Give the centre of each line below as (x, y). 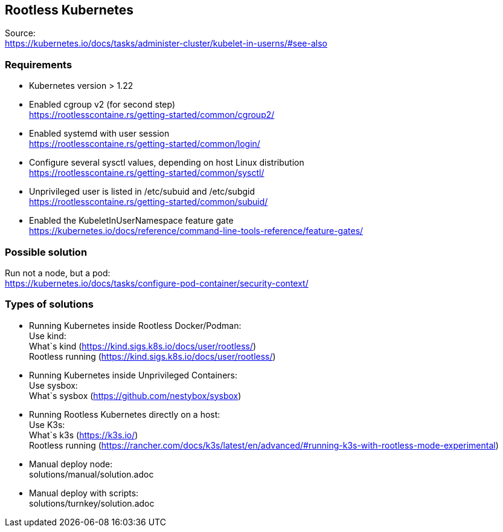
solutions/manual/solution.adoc (91, 474)
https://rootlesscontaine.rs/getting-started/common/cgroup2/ (152, 115)
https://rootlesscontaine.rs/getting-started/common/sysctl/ (147, 173)
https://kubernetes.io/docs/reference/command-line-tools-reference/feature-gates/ (196, 231)
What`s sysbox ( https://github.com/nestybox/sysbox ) (135, 395)
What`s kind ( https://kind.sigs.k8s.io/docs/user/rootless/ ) (143, 346)
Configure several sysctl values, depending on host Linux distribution (167, 163)
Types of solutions (49, 304)
